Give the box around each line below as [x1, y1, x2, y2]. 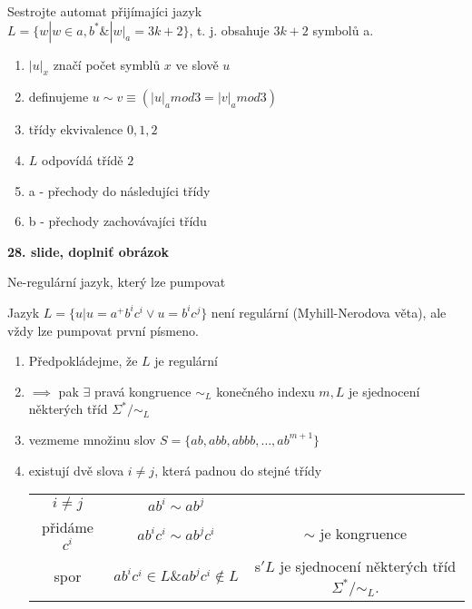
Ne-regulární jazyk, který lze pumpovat [7, 272, 226, 291]
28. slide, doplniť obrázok [7, 241, 169, 260]
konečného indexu [216, 381, 315, 400]
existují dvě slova [28, 460, 124, 479]
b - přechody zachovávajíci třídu [28, 211, 207, 231]
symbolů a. [312, 20, 374, 39]
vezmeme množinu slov [28, 429, 156, 448]
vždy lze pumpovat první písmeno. [7, 320, 199, 339]
